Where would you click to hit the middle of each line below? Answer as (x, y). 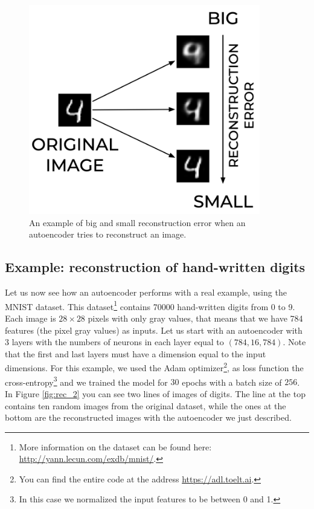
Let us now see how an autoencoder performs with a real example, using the (146, 292)
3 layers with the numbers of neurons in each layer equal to (114, 342)
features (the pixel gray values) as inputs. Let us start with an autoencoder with (154, 330)
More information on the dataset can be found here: (115, 446)
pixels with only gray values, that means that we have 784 (195, 318)
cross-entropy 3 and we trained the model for (86, 381)
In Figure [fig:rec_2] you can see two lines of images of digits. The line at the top (155, 393)
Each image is (30, 318)
